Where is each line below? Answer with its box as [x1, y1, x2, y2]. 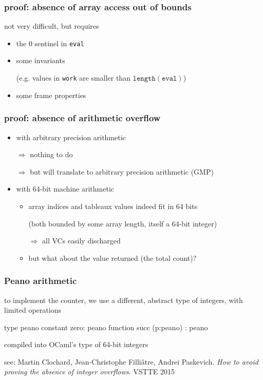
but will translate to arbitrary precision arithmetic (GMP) [30, 166, 214, 177]
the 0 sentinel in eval [16, 37, 84, 48]
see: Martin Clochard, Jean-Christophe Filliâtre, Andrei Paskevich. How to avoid [4, 356, 258, 367]
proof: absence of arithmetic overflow [4, 111, 161, 124]
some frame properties [16, 89, 86, 100]
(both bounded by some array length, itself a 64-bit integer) [28, 218, 217, 229]
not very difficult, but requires [4, 21, 99, 31]
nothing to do [30, 149, 73, 160]
